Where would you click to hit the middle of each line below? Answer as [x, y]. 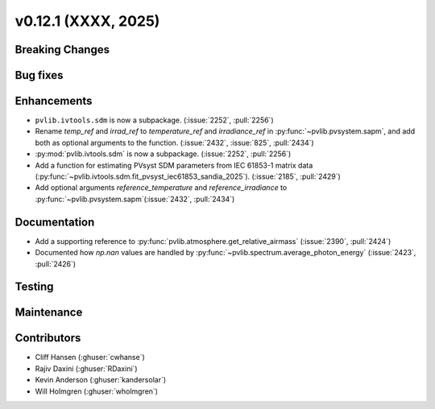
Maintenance [49, 313]
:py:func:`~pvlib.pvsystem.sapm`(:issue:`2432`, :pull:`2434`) [135, 199]
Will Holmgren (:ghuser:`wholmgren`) [97, 391]
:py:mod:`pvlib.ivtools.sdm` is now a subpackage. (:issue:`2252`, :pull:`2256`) [163, 154]
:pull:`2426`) [56, 264]
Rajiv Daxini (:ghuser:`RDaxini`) [86, 368]
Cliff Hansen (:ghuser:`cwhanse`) [90, 357]
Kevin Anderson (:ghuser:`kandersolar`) [101, 380]
